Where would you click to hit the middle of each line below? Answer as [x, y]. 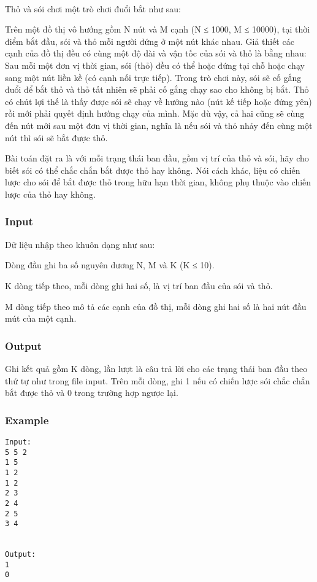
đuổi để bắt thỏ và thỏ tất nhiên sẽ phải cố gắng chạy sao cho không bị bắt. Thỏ [157, 89]
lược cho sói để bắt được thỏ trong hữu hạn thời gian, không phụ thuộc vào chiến [158, 182]
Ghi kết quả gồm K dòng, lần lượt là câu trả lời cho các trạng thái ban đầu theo [156, 368]
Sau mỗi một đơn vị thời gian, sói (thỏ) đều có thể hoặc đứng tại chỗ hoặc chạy [155, 65]
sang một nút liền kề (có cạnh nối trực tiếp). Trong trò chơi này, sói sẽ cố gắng [153, 77]
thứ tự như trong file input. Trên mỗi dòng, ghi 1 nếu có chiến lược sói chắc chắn [158, 380]
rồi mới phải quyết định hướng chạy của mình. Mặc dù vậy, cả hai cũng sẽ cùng [155, 113]
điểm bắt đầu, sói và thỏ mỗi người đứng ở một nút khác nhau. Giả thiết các [150, 41]
